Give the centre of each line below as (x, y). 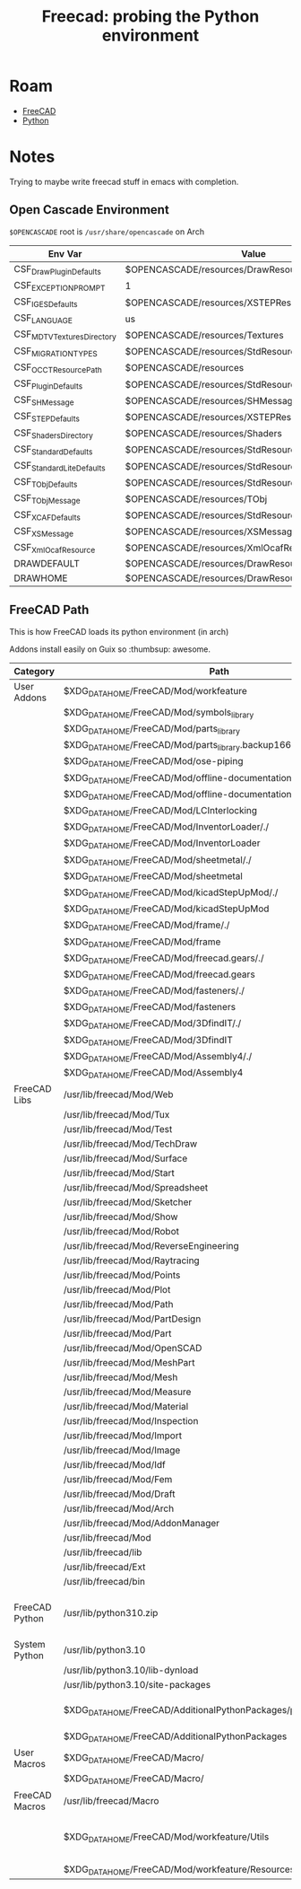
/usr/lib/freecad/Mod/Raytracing (131, 1261)
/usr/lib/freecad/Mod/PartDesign (132, 1319)
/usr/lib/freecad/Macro (111, 1800)
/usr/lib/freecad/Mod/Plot (117, 1290)
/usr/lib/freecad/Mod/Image (122, 1450)
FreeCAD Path (49, 610)
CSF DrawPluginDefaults (57, 269)
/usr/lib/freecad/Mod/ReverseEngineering (151, 1246)
